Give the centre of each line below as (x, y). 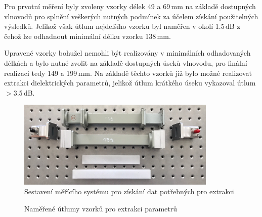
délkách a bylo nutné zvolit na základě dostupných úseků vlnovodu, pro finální (126, 62)
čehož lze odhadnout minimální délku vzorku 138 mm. (88, 36)
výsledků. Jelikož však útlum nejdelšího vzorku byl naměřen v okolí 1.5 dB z (122, 26)
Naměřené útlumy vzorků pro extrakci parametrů (101, 208)
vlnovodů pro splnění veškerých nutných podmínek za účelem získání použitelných (131, 16)
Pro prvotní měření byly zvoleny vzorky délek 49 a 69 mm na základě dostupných (130, 6)
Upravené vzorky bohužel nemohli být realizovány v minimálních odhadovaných (127, 53)
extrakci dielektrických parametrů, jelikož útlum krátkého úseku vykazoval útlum (130, 83)
